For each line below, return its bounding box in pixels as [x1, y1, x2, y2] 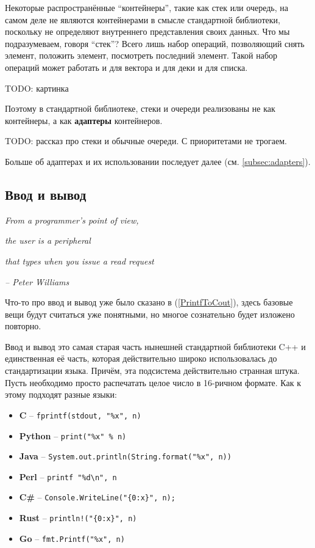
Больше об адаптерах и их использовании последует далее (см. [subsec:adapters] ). [5, 155, 311, 167]
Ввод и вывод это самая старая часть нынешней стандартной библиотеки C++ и [5, 340, 306, 353]
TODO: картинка [5, 81, 69, 94]
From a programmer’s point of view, [5, 213, 139, 226]
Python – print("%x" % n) [19, 429, 127, 442]
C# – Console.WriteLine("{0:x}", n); [19, 491, 175, 503]
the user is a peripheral [5, 234, 91, 247]
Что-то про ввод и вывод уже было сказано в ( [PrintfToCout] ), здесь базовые [5, 296, 293, 309]
